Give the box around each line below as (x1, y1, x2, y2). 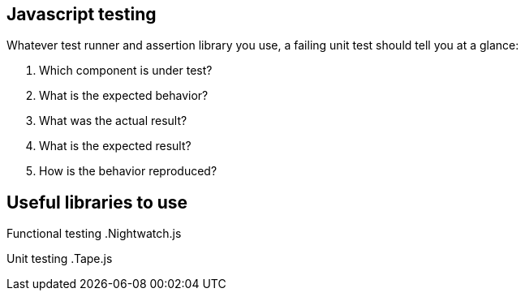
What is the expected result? (39, 139, 191, 153)
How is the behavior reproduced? (39, 164, 217, 179)
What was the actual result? (39, 114, 187, 128)
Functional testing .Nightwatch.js (6, 226, 182, 241)
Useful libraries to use (6, 192, 188, 213)
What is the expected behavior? (39, 88, 209, 103)
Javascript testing (6, 4, 157, 24)
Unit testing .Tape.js (6, 252, 113, 266)
